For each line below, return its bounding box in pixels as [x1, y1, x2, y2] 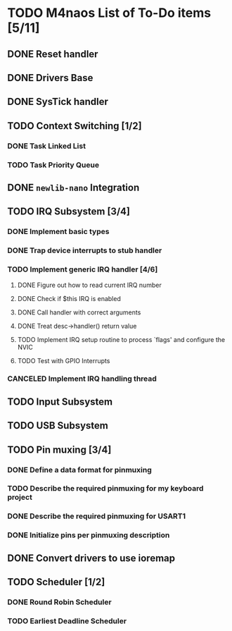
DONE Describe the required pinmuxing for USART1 [7, 511, 186, 521]
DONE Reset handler [7, 48, 98, 60]
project [7, 492, 33, 502]
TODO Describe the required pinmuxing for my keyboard [7, 484, 204, 494]
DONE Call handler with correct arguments [17, 308, 141, 317]
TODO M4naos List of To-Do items [7, 5, 212, 21]
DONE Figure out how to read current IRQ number [17, 281, 162, 289]
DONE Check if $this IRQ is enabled [17, 294, 121, 302]
